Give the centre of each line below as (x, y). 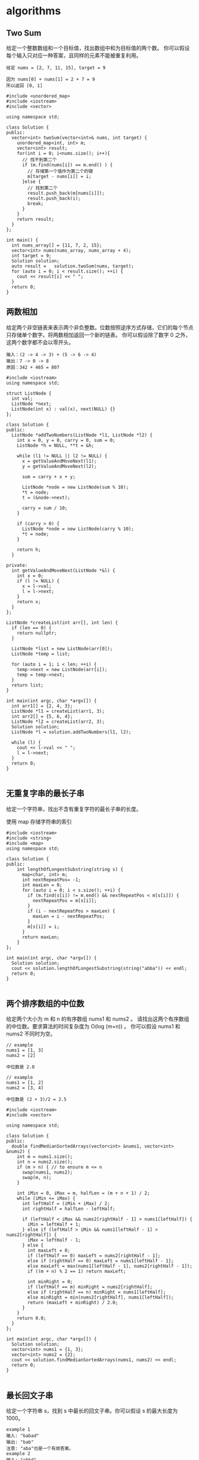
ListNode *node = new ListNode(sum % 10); (75, 487)
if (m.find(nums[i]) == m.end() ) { (67, 165)
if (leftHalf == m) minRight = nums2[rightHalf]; (90, 1287)
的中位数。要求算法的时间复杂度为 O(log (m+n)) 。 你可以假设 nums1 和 (93, 1027)
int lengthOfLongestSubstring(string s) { (70, 869)
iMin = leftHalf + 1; (54, 1225)
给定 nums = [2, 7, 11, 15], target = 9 (56, 68)
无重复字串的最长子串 (45, 793)
